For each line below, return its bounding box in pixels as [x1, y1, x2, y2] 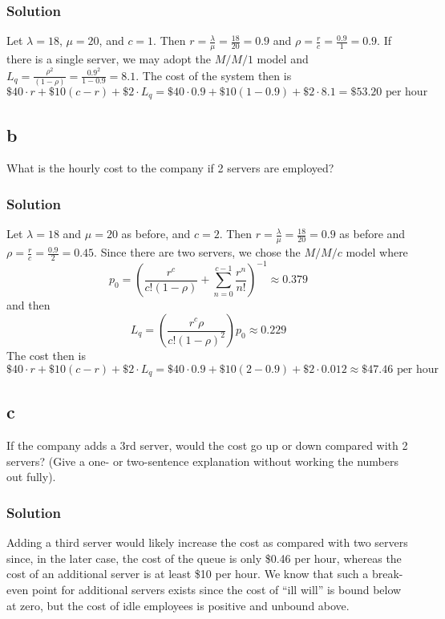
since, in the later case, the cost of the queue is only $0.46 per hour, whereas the [6, 549, 402, 566]
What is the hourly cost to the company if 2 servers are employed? [6, 160, 334, 176]
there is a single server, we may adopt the [6, 51, 212, 67]
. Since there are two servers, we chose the [94, 244, 301, 261]
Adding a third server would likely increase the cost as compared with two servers [6, 534, 408, 551]
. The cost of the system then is [136, 67, 292, 83]
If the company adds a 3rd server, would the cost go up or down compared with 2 [6, 437, 408, 454]
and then [6, 297, 51, 314]
